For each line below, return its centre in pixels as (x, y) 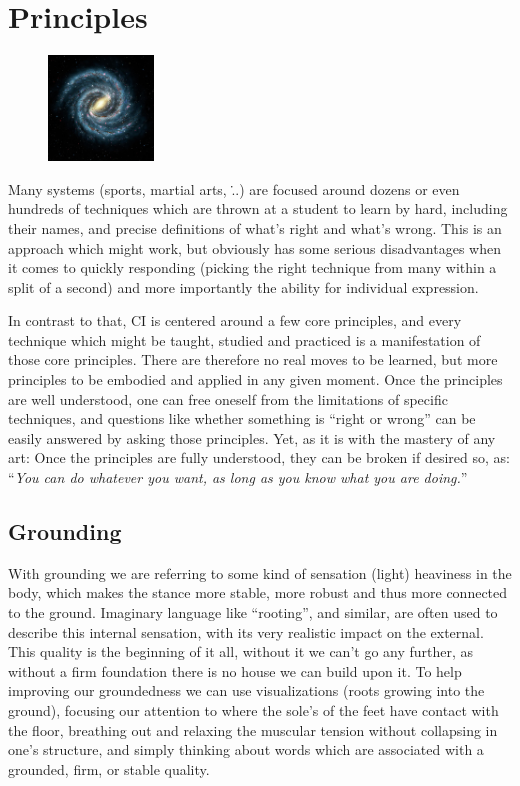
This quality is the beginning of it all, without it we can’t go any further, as (241, 651)
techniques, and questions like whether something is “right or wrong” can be (242, 418)
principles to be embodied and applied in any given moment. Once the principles (255, 379)
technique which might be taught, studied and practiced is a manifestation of (244, 339)
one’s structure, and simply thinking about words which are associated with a (246, 749)
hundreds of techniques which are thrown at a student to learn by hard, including (258, 208)
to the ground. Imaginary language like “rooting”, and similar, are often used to (253, 612)
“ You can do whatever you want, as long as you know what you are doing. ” (238, 477)
